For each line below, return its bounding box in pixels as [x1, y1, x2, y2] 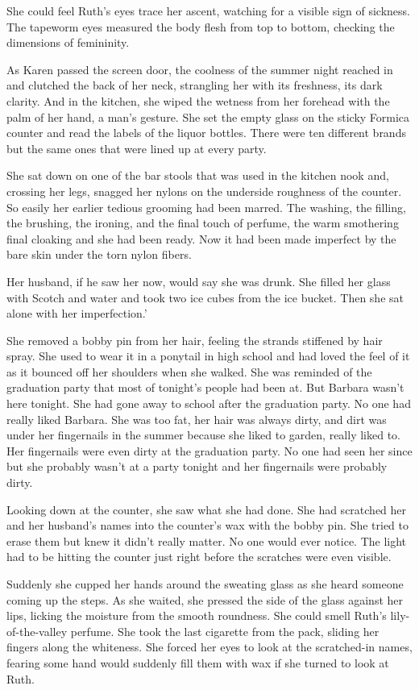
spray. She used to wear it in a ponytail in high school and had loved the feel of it [6, 347, 410, 364]
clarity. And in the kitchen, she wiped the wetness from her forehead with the [6, 92, 390, 109]
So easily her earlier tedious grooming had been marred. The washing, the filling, [6, 198, 406, 215]
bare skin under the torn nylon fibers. [6, 246, 192, 263]
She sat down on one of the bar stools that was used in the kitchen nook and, [6, 167, 389, 184]
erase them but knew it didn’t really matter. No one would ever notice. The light [6, 532, 407, 549]
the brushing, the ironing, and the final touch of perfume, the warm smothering [6, 214, 399, 231]
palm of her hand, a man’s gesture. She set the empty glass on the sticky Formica [6, 108, 410, 125]
